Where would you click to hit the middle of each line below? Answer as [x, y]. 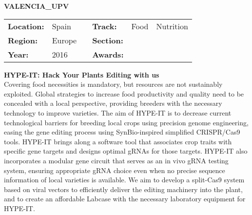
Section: [108, 40]
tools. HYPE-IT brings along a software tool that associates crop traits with [118, 141]
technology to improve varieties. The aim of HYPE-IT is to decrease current [118, 112]
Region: [23, 40]
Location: [26, 26]
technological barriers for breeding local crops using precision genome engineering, [126, 122]
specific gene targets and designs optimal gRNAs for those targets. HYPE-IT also [126, 151]
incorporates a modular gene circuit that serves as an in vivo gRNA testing [116, 160]
